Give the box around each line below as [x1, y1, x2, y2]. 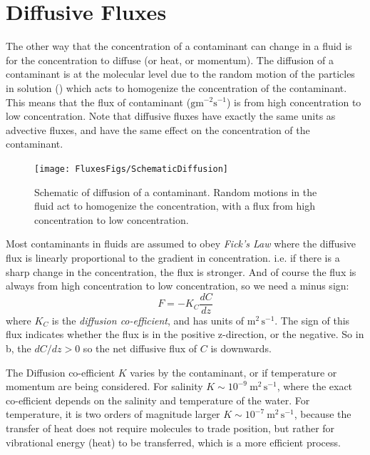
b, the [6, 340, 31, 355]
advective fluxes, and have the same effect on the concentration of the [6, 122, 310, 137]
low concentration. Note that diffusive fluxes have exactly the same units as [6, 108, 336, 123]
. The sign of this [274, 312, 350, 327]
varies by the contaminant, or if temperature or [130, 364, 337, 379]
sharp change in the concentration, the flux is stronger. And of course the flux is [6, 264, 356, 279]
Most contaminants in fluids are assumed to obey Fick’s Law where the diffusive [6, 236, 356, 251]
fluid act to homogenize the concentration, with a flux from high [34, 198, 316, 213]
